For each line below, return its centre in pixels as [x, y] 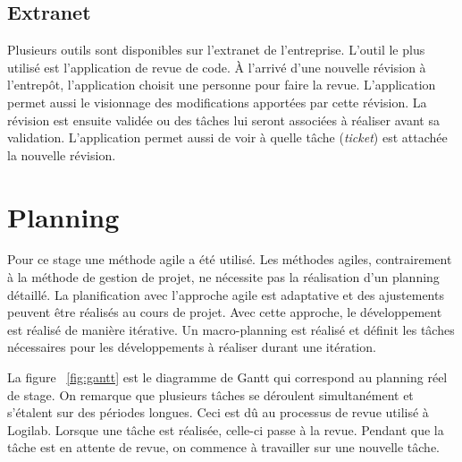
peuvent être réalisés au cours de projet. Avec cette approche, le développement [225, 312]
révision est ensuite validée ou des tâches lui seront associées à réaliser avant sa [223, 120]
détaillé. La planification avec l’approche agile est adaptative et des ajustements [226, 294]
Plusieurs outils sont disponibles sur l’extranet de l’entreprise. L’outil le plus [216, 50]
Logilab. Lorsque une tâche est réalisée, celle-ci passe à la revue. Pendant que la [226, 429]
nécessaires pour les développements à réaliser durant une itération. [192, 347]
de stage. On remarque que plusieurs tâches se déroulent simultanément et [210, 394]
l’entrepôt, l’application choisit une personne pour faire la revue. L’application [222, 85]
